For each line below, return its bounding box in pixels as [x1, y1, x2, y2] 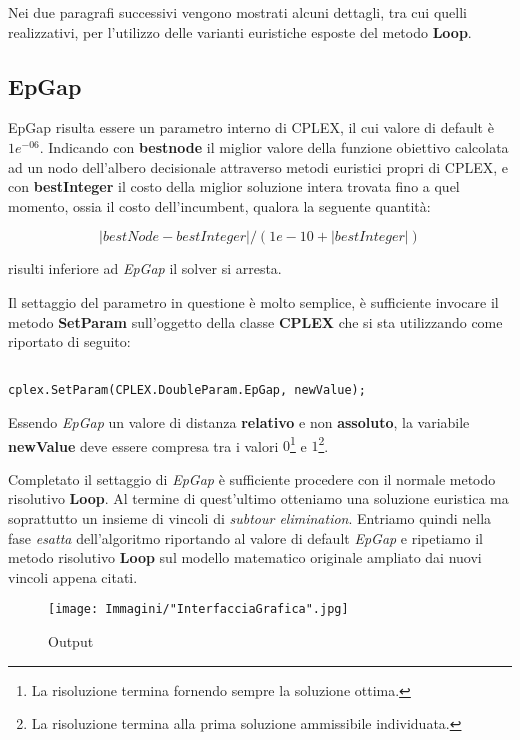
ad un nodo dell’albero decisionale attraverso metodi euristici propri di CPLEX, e [8, 156, 509, 177]
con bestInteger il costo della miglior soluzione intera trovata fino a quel [8, 176, 460, 197]
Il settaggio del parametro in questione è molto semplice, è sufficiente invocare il [8, 291, 499, 312]
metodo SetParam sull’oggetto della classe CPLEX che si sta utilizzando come [8, 311, 503, 332]
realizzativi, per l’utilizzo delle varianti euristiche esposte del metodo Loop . [8, 21, 472, 42]
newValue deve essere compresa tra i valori [8, 435, 279, 456]
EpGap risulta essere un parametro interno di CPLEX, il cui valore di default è [8, 117, 494, 138]
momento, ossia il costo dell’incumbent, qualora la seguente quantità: [8, 195, 431, 216]
